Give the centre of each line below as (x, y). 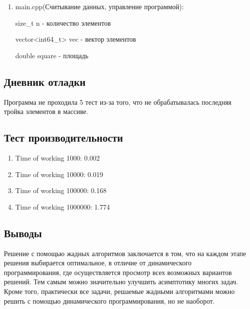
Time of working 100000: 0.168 (61, 190)
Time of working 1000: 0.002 (57, 157)
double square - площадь (52, 55)
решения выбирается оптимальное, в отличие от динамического (98, 263)
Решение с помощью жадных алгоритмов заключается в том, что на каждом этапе (125, 253)
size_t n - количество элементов (63, 23)
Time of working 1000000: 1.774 (62, 206)
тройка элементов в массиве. (46, 111)
